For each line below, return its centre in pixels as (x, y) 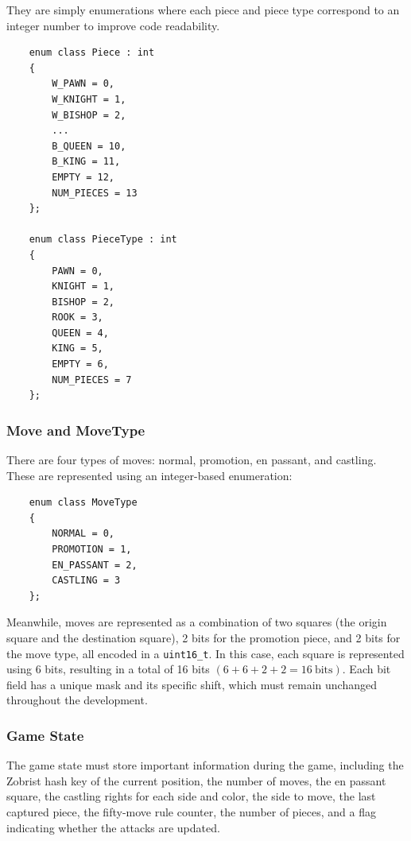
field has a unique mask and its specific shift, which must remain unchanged (192, 684)
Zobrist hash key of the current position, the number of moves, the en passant (196, 780)
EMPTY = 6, (80, 364)
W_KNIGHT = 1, (89, 99)
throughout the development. (77, 700)
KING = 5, (78, 349)
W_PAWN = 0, (83, 84)
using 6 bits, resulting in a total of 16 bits (108, 669)
